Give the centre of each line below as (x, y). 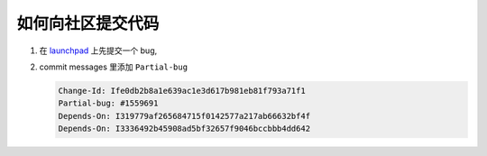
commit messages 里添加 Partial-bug (114, 67)
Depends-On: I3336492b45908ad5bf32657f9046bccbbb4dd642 (184, 129)
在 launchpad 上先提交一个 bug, (98, 50)
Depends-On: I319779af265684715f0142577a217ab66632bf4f (184, 116)
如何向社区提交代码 (88, 23)
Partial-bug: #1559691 (108, 103)
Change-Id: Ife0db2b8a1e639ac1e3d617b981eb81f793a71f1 (182, 91)
